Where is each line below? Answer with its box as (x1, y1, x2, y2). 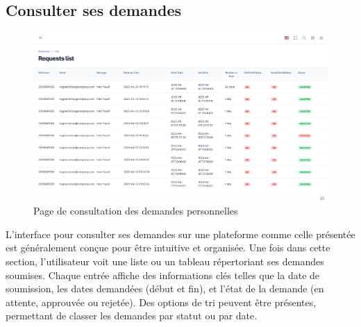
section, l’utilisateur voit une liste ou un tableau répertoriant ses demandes (6, 254, 324, 269)
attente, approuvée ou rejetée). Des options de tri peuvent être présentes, (6, 294, 317, 309)
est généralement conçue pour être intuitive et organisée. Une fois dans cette (6, 240, 330, 255)
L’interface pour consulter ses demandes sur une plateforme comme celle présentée (6, 226, 355, 241)
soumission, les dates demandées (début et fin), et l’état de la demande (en (6, 281, 324, 296)
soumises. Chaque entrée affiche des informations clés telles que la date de (6, 267, 320, 282)
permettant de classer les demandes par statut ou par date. (6, 308, 258, 323)
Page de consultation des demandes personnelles (33, 203, 238, 218)
